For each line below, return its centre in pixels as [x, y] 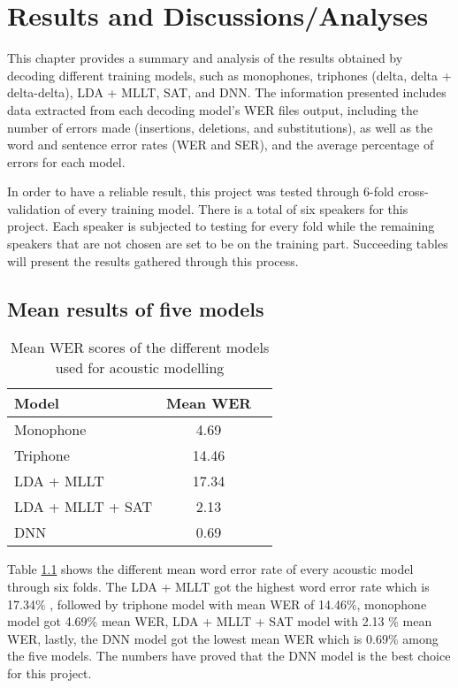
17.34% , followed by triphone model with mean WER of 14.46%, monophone [217, 604]
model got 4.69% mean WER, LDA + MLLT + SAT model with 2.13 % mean [220, 621]
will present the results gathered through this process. [153, 260]
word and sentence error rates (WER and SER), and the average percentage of [221, 145]
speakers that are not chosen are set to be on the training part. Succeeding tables [228, 244]
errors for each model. [66, 161]
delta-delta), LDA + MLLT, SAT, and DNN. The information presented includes [227, 92]
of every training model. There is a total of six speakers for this [236, 208]
